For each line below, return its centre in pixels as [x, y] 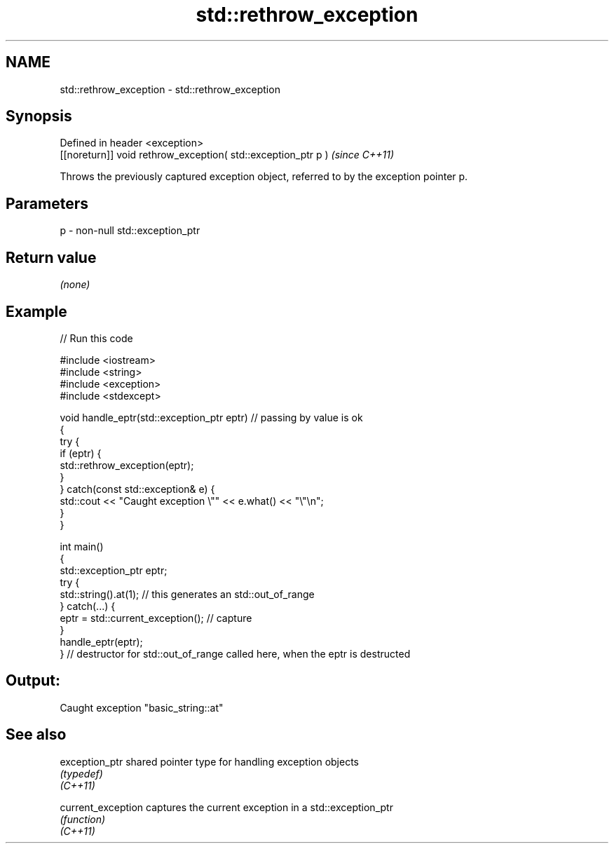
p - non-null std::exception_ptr [130, 231]
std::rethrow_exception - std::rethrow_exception [170, 89]
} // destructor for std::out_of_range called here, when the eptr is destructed [235, 653]
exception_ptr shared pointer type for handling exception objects [209, 761]
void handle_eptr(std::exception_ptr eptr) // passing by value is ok [211, 417]
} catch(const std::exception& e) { [137, 489]
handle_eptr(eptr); [101, 641]
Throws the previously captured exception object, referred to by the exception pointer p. [264, 177]
